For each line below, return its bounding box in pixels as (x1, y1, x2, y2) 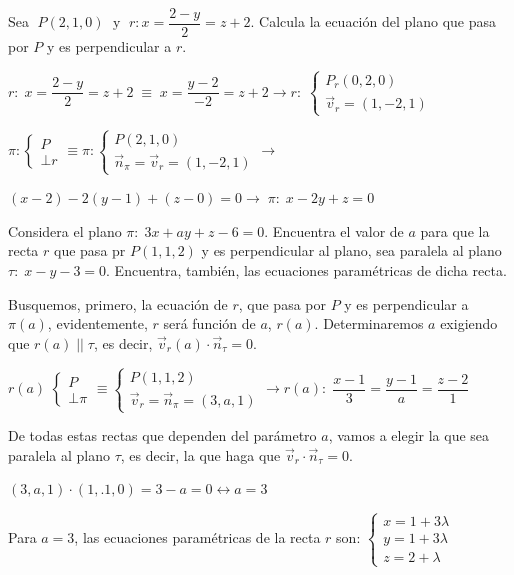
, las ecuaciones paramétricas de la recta (74, 527, 321, 548)
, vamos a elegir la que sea (328, 425, 490, 446)
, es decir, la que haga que (120, 444, 281, 465)
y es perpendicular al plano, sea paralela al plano (201, 240, 502, 261)
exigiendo (440, 313, 498, 334)
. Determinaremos (314, 313, 424, 334)
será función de (163, 313, 256, 334)
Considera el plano (8, 220, 122, 241)
